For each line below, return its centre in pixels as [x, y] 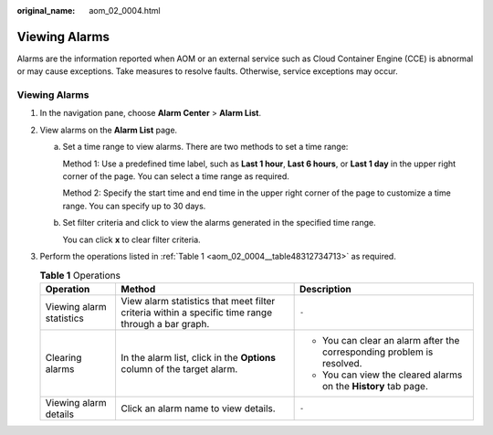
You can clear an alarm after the [391, 340]
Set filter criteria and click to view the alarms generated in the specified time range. [219, 223]
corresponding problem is [378, 352]
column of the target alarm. [179, 368]
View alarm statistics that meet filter [198, 301]
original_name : [46, 11]
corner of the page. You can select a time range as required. [176, 176]
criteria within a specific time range [197, 313]
